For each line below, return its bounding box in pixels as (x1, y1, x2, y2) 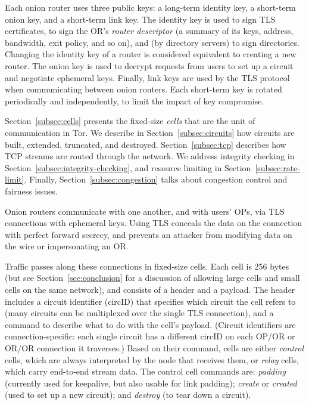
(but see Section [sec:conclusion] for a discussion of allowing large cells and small (5, 271, 300, 284)
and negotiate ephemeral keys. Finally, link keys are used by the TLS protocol (5, 71, 290, 84)
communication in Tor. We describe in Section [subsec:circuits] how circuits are (5, 126, 295, 138)
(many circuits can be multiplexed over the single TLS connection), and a (5, 307, 274, 319)
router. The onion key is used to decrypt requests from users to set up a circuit (5, 59, 294, 72)
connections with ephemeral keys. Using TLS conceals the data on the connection (5, 217, 302, 229)
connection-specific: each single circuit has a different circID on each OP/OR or (5, 330, 295, 342)
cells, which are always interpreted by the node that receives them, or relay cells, (5, 353, 299, 366)
